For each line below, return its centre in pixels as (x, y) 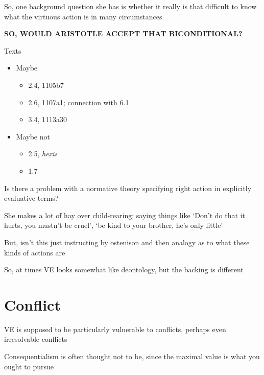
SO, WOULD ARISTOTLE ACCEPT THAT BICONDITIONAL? (123, 33)
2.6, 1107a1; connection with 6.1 (79, 102)
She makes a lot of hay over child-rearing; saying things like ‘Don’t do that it (125, 215)
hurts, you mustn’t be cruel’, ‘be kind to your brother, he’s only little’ (114, 225)
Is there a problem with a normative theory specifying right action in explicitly (128, 188)
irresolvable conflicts (36, 339)
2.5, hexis (43, 154)
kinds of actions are (35, 252)
